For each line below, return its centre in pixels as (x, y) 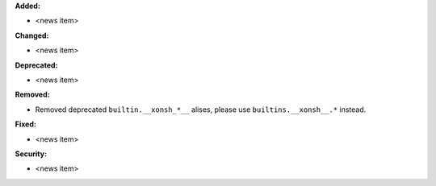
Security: (31, 154)
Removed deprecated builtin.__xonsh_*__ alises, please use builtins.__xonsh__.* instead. (201, 110)
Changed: (32, 35)
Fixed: (25, 124)
